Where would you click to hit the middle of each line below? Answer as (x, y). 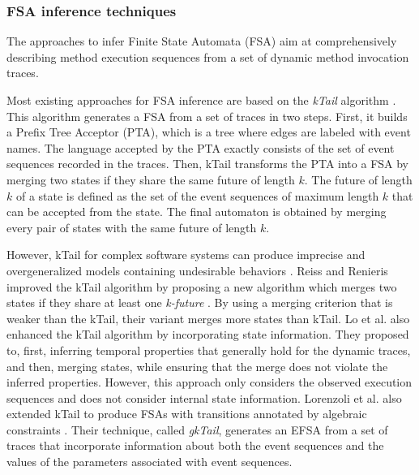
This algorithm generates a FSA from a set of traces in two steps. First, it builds (207, 116)
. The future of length (358, 179)
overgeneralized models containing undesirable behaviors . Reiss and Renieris (197, 270)
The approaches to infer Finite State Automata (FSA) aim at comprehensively (202, 41)
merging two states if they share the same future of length (151, 179)
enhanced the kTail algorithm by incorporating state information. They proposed (208, 334)
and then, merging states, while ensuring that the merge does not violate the (197, 366)
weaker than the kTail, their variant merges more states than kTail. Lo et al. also (208, 318)
